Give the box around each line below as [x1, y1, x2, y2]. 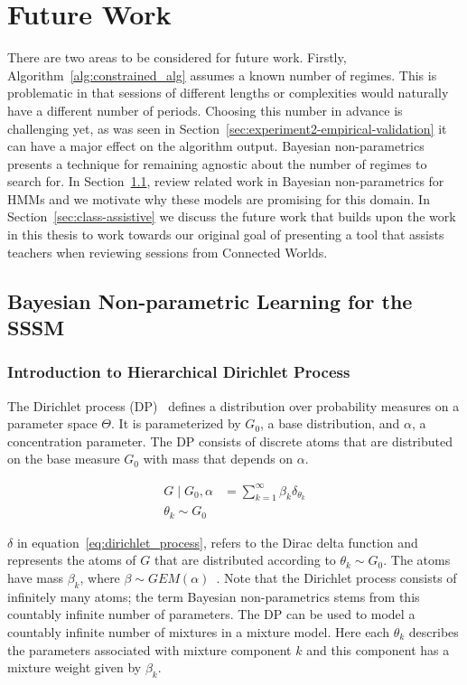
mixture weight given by [7, 658, 142, 677]
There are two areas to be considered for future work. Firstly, [7, 48, 347, 67]
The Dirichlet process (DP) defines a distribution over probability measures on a [7, 396, 460, 415]
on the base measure [7, 449, 120, 468]
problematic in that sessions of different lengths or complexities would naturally [7, 83, 449, 102]
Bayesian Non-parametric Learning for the [7, 286, 413, 314]
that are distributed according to [154, 550, 336, 569]
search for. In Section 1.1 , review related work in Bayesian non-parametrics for [7, 172, 444, 191]
